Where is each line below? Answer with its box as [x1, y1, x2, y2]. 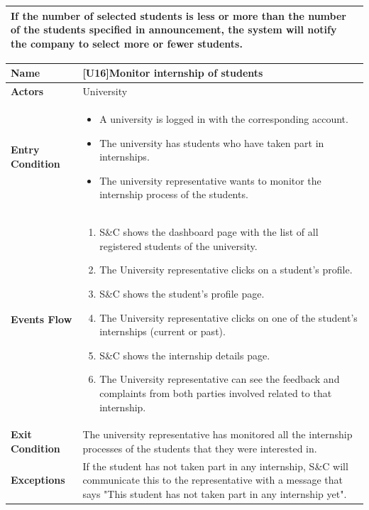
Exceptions [11, 472, 65, 487]
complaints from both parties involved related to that [99, 385, 332, 400]
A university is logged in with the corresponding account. [99, 111, 348, 126]
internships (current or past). [99, 324, 226, 339]
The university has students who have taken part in [99, 135, 324, 150]
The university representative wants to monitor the [99, 173, 321, 188]
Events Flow [11, 312, 72, 327]
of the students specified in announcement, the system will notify [11, 22, 337, 37]
